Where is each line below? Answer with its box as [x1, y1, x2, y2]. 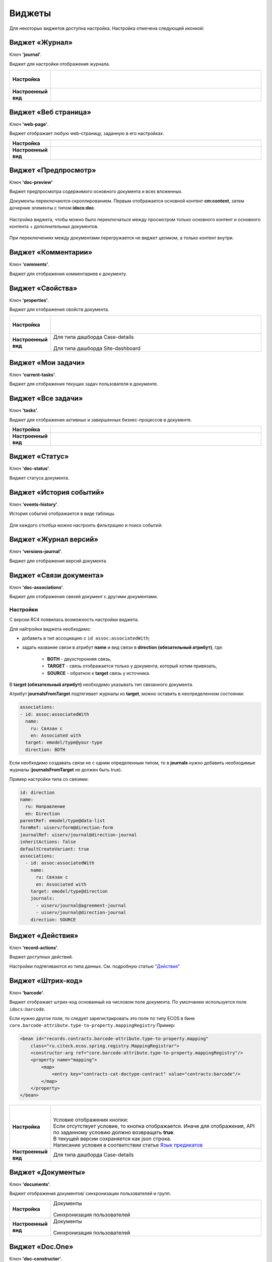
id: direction [20, 790, 55, 795]
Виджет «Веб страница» [9, 108, 92, 116]
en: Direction [25, 811, 60, 816]
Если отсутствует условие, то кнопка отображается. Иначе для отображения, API [53, 1123, 255, 1130]
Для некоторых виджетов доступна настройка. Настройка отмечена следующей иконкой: [9, 25, 205, 31]
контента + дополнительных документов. [9, 224, 99, 229]
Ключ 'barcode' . [9, 989, 45, 995]
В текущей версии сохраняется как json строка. [53, 1135, 172, 1142]
